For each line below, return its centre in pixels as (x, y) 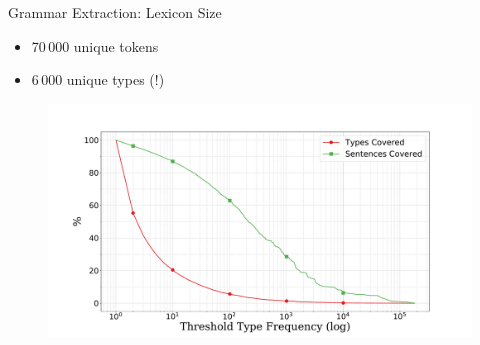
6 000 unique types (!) (98, 79)
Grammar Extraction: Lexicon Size (115, 12)
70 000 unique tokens (95, 45)
